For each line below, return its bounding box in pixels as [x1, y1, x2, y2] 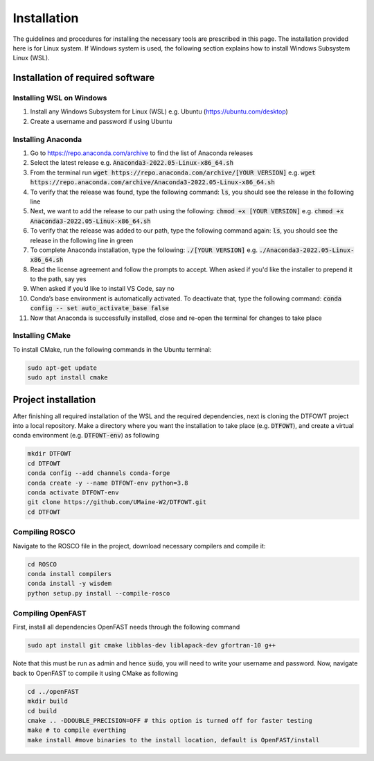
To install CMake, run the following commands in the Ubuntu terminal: [12, 345, 212, 353]
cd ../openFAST [27, 688, 79, 695]
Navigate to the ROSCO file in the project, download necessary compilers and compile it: [12, 541, 266, 550]
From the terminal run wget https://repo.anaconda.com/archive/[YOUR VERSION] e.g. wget [30, 168, 316, 177]
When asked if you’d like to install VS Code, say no [30, 285, 175, 293]
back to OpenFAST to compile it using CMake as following [12, 669, 179, 677]
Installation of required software [12, 72, 155, 84]
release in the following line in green [30, 236, 134, 244]
